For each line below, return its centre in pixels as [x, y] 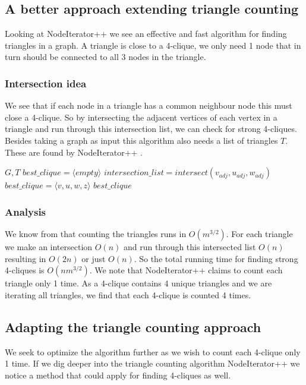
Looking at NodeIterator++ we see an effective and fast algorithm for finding [146, 34]
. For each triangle [259, 233]
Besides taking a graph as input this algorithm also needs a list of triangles [141, 140]
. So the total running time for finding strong [216, 258]
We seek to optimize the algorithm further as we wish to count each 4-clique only [153, 351]
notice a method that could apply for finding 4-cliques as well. [118, 375]
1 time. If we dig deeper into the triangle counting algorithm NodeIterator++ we [152, 363]
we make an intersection [49, 246]
